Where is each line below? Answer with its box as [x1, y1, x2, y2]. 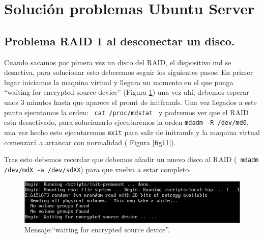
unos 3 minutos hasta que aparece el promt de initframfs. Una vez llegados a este [4, 96, 257, 107]
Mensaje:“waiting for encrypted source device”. [24, 224, 170, 235]
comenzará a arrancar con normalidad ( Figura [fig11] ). [4, 137, 176, 147]
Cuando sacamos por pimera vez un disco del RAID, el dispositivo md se [4, 57, 231, 67]
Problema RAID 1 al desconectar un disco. [4, 33, 235, 48]
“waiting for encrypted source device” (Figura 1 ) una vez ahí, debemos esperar [4, 87, 249, 97]
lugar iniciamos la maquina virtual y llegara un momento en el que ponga [4, 76, 233, 87]
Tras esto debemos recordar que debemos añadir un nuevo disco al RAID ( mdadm [4, 154, 259, 165]
